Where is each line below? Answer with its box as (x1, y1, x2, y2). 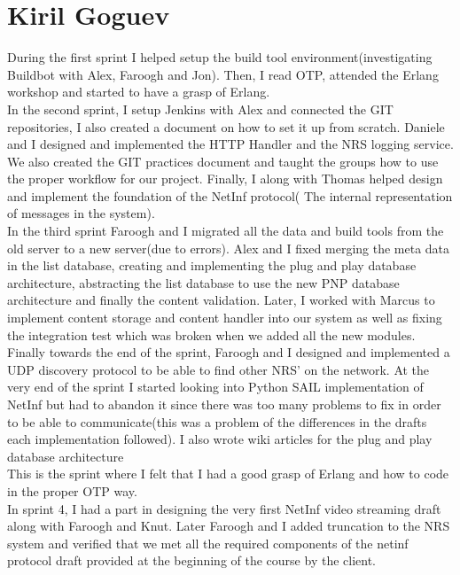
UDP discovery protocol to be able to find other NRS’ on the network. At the (7, 360, 430, 378)
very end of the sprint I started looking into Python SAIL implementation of (7, 377, 424, 396)
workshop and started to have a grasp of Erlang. (7, 82, 270, 101)
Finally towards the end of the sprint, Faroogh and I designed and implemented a (7, 343, 450, 361)
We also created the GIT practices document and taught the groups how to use (7, 152, 439, 170)
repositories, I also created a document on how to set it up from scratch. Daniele (7, 117, 445, 136)
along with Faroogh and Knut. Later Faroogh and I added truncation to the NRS (7, 517, 450, 535)
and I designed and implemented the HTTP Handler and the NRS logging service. (7, 135, 454, 153)
